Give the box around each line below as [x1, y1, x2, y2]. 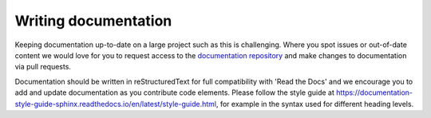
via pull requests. [14, 62, 72, 72]
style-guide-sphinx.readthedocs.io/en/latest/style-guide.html [14, 99, 217, 108]
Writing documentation [14, 12, 172, 29]
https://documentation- [335, 88, 413, 97]
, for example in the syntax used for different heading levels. [215, 99, 414, 108]
